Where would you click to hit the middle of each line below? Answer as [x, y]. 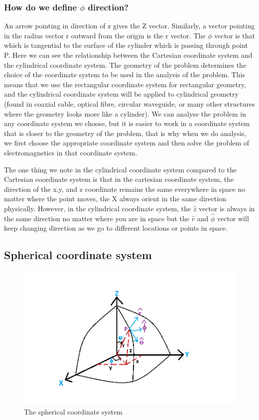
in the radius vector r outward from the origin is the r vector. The [105, 35]
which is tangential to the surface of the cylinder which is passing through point [126, 45]
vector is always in [227, 208]
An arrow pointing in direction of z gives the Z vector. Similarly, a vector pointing [129, 26]
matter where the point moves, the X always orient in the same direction [115, 199]
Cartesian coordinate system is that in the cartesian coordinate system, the [119, 179]
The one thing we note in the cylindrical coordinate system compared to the [120, 169]
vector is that [235, 35]
